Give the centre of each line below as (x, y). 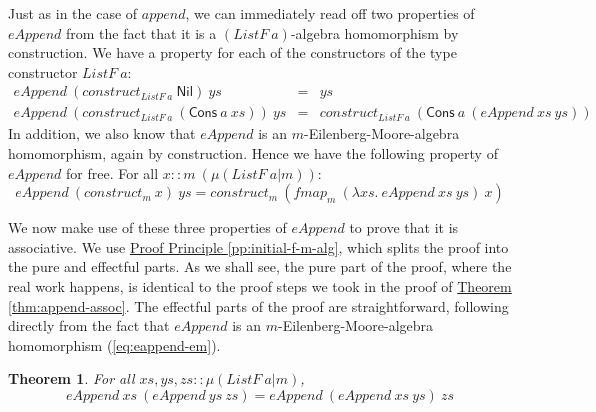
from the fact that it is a (141, 32)
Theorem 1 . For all (71, 378)
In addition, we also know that (102, 133)
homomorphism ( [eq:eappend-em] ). (114, 344)
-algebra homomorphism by (374, 32)
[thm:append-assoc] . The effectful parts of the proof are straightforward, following (258, 305)
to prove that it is (404, 227)
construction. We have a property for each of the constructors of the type (232, 52)
